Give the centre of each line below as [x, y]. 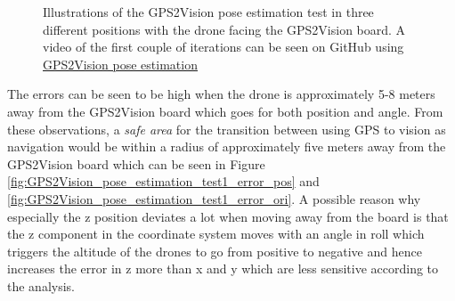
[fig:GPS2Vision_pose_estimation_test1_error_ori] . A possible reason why [214, 198]
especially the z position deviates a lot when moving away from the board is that [228, 216]
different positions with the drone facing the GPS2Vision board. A [224, 29]
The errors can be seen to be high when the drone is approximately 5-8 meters [221, 94]
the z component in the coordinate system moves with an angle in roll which [216, 234]
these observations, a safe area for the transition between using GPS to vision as [227, 129]
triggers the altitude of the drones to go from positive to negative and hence [215, 251]
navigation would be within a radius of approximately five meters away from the [227, 146]
